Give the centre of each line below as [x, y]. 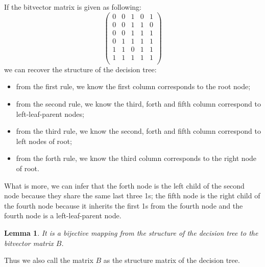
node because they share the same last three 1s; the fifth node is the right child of [132, 196]
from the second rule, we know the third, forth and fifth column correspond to [138, 104]
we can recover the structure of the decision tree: [80, 69]
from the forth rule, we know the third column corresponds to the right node [136, 158]
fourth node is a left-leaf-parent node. [63, 215]
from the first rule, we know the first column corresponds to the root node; [133, 86]
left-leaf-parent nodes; [50, 114]
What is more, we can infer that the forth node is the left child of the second [124, 185]
